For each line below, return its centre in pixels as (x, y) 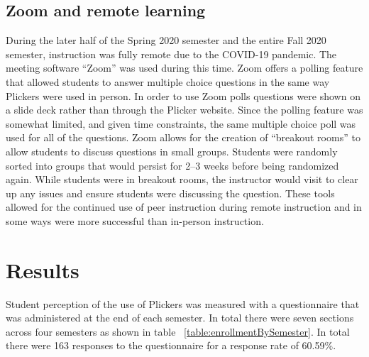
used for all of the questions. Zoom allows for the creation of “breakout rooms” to (183, 137)
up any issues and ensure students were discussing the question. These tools (170, 193)
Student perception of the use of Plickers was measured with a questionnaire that (183, 303)
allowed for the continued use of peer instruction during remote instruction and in (184, 207)
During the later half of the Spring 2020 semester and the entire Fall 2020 (166, 40)
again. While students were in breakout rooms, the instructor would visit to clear (182, 179)
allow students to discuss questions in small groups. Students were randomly (172, 151)
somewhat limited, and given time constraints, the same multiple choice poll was (181, 123)
